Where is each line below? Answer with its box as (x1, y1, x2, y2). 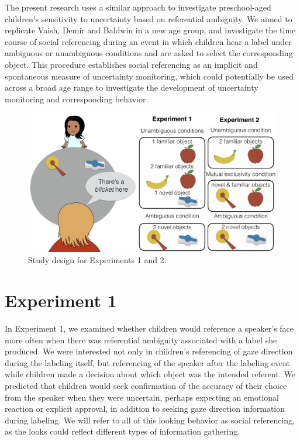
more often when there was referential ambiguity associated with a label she (5, 333, 277, 346)
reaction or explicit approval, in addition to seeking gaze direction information (5, 402, 285, 415)
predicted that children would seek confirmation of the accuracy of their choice (5, 379, 287, 391)
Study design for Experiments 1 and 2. (28, 254, 167, 266)
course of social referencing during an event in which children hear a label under (5, 35, 292, 47)
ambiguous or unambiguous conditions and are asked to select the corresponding (5, 47, 293, 59)
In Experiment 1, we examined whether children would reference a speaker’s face (5, 322, 294, 334)
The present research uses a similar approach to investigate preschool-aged (5, 1, 271, 13)
